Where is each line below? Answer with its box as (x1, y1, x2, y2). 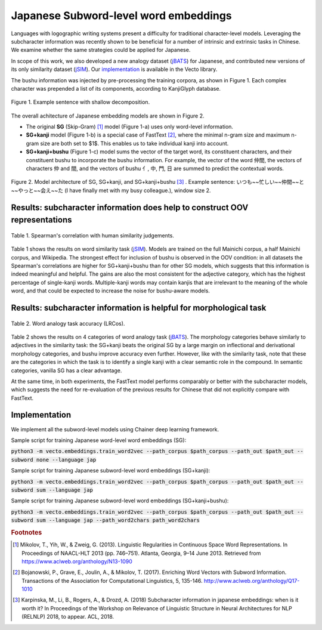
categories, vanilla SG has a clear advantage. (11, 367, 122, 374)
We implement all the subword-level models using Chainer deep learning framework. (11, 425, 219, 433)
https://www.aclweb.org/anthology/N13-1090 (21, 558, 132, 565)
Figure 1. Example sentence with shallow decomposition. (11, 98, 150, 106)
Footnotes (11, 528, 42, 536)
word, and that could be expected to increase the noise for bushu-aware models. (11, 287, 210, 295)
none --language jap (36, 456, 97, 463)
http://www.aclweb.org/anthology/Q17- (203, 577, 300, 584)
